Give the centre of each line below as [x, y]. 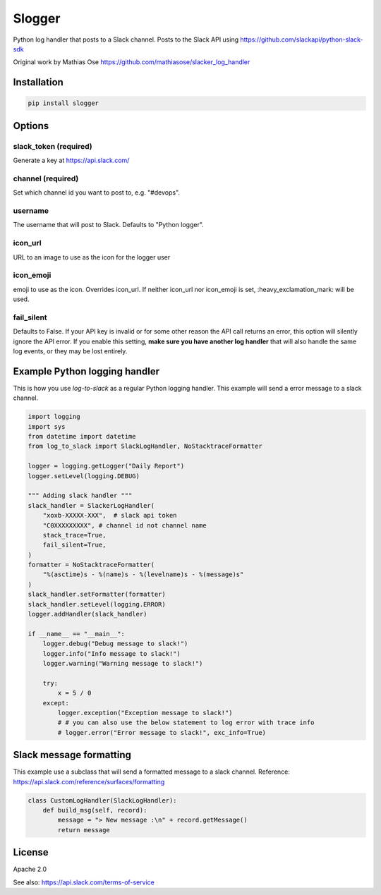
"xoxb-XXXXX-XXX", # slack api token [110, 516]
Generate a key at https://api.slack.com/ [71, 160]
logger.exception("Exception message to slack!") [145, 713]
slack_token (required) [53, 146]
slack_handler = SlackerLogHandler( [91, 505]
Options [31, 126]
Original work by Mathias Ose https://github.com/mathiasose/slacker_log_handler [132, 62]
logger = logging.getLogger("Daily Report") [106, 466]
